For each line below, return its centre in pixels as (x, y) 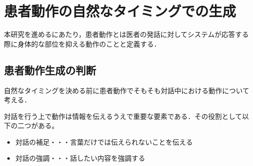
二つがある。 (38, 125)
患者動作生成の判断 (50, 70)
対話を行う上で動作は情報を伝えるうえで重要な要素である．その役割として (123, 116)
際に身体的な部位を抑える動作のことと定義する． (82, 43)
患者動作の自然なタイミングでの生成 (120, 11)
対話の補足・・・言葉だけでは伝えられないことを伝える (104, 141)
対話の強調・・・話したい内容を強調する (80, 158)
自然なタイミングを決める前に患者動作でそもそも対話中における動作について (127, 90)
